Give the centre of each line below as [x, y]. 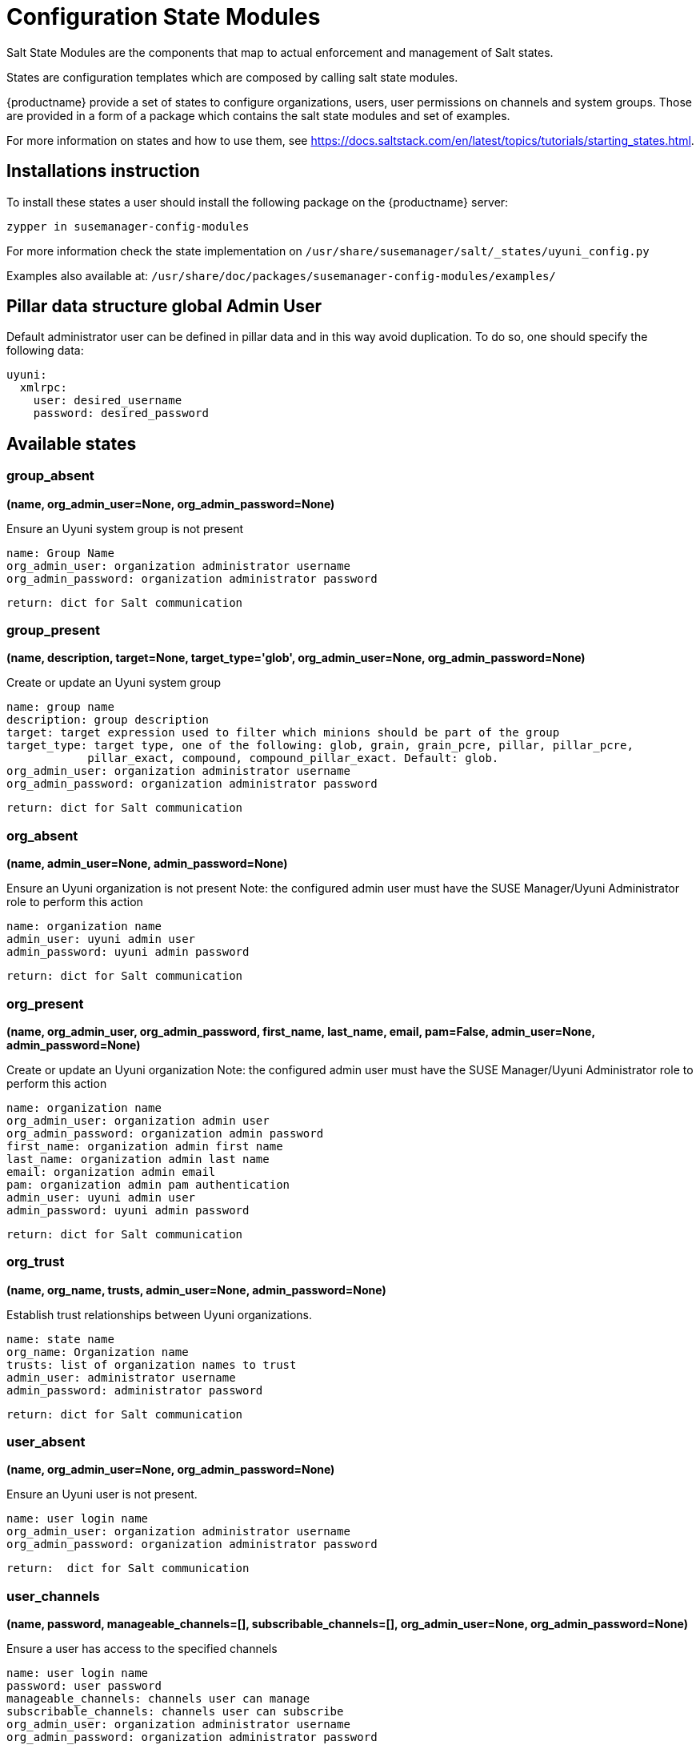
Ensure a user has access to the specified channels [142, 1649]
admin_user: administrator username [121, 1377]
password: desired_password [121, 413]
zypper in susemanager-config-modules [128, 226]
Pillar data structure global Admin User [164, 307]
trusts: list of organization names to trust [152, 1364]
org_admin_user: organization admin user [138, 1120]
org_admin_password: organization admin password [165, 1133]
